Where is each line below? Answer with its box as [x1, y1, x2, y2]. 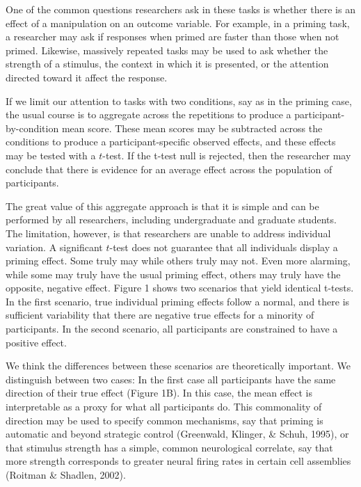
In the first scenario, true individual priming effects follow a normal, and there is [6, 294, 350, 308]
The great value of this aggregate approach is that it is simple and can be [6, 198, 319, 213]
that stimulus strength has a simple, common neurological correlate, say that [6, 440, 333, 454]
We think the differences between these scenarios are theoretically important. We [6, 358, 351, 373]
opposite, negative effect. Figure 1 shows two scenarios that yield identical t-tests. [6, 280, 354, 295]
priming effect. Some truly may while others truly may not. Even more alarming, [6, 253, 351, 268]
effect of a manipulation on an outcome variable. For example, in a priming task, [6, 15, 350, 30]
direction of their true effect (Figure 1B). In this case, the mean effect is [6, 385, 312, 400]
